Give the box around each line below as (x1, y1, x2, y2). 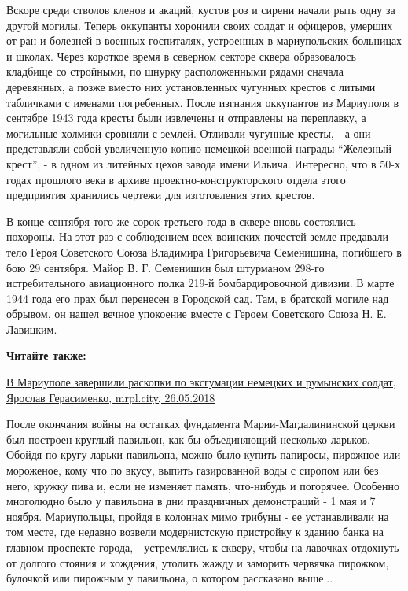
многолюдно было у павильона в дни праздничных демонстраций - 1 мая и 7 (6, 493, 376, 509)
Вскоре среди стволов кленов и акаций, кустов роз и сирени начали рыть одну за (6, 2, 395, 17)
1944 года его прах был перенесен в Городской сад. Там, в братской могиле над (6, 290, 389, 306)
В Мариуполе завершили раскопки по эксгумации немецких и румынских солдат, (6, 374, 396, 390)
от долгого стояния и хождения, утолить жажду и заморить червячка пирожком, (6, 554, 389, 571)
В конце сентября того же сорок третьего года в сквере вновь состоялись (6, 212, 356, 229)
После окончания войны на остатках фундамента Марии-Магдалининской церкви (6, 416, 395, 432)
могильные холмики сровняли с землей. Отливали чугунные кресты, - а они (6, 124, 371, 141)
